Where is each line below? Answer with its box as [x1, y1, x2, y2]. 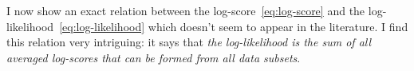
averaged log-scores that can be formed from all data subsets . [6, 49, 301, 65]
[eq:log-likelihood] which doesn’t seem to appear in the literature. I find [59, 18, 408, 34]
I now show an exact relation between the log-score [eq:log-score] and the [6, 2, 365, 18]
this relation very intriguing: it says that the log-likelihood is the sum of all [6, 34, 372, 50]
